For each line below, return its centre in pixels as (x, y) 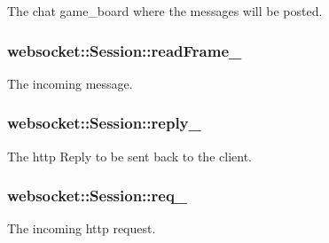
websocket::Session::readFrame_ (125, 50)
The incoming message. (70, 83)
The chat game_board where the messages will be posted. (165, 11)
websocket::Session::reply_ (104, 123)
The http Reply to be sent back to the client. (129, 156)
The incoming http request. (82, 228)
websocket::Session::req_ (98, 196)
